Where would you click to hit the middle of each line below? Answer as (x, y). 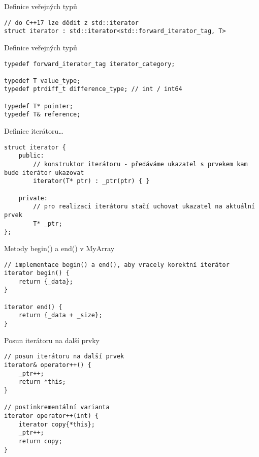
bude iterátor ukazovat (44, 173)
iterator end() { (33, 307)
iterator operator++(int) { (52, 416)
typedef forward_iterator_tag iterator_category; (90, 64)
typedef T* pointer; (39, 106)
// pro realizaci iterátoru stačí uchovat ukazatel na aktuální (144, 207)
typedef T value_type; (42, 81)
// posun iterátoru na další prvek (64, 357)
